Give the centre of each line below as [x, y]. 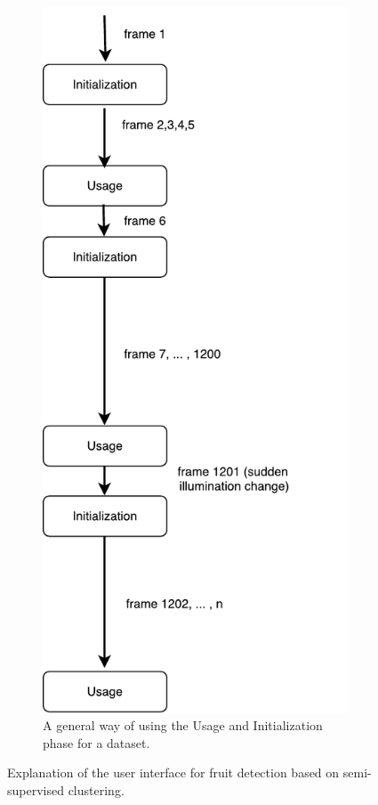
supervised [36, 789]
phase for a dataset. [97, 742]
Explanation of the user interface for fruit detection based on [173, 772]
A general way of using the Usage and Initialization [183, 725]
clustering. [96, 789]
